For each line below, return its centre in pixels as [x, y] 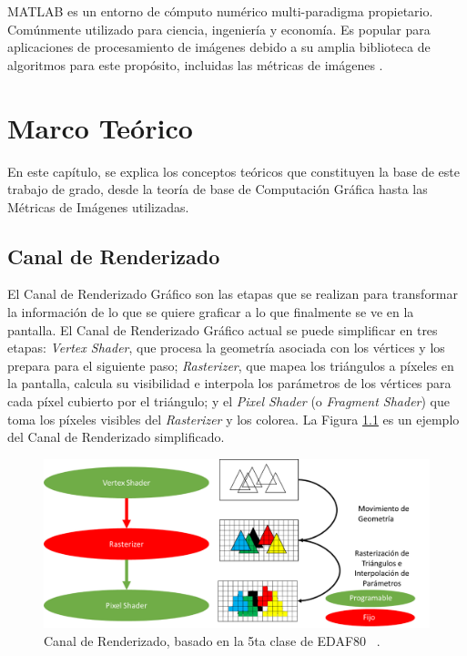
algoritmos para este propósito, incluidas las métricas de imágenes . [195, 64]
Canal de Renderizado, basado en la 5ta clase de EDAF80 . [212, 640]
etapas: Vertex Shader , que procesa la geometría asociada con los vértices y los [226, 348]
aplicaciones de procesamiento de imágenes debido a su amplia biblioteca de [219, 47]
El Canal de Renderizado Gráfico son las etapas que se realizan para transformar [233, 294]
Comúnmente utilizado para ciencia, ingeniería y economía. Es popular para [219, 29]
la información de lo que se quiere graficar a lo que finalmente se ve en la [211, 312]
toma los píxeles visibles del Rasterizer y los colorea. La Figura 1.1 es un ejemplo [233, 419]
